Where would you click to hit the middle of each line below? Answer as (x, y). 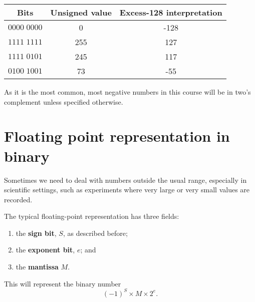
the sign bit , (36, 233)
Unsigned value (81, 12)
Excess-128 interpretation (171, 12)
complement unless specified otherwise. (64, 101)
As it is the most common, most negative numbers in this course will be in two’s (127, 92)
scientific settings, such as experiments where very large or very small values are (127, 190)
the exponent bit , (45, 250)
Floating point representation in (117, 136)
